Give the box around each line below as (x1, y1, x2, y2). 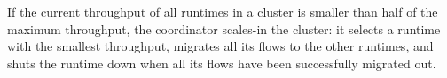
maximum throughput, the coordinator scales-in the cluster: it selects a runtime (7, 19, 441, 38)
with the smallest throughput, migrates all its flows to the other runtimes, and (7, 37, 434, 55)
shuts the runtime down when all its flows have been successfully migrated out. (7, 53, 436, 72)
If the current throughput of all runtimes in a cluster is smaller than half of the (7, 3, 438, 20)
